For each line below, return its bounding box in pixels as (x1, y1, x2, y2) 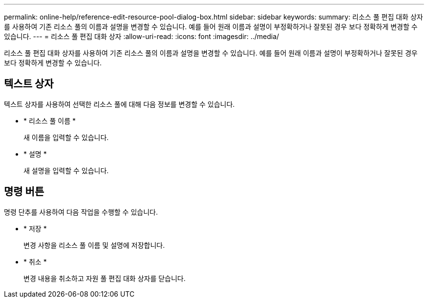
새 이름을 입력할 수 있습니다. (23, 133, 109, 141)
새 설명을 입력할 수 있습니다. (23, 166, 109, 175)
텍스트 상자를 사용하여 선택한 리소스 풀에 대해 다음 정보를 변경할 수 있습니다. (4, 100, 235, 108)
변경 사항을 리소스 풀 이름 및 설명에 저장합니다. (23, 241, 165, 249)
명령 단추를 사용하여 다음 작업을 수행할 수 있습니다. (4, 207, 158, 216)
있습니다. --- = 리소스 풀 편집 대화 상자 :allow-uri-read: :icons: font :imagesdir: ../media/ (4, 32, 279, 40)
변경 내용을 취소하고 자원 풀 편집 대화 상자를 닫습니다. (23, 274, 186, 282)
